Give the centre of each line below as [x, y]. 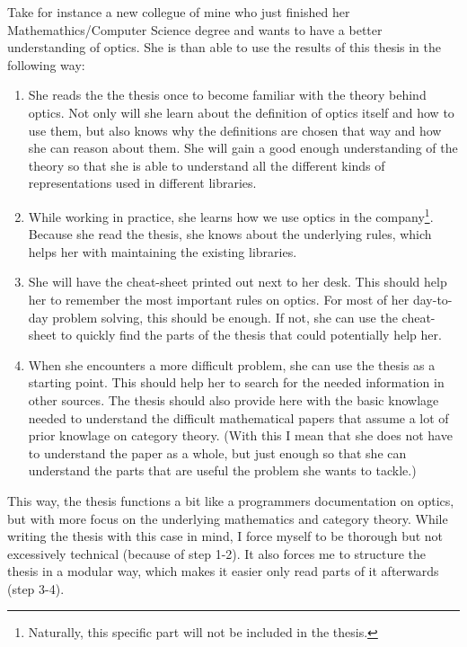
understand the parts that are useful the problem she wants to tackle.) [222, 470]
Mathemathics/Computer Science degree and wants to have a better [195, 29]
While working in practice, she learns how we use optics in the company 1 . [231, 215]
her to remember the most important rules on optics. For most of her [219, 299]
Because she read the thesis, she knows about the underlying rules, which [230, 234]
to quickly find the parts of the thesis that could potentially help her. [251, 335]
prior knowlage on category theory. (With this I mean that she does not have [240, 435]
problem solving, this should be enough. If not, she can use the [225, 317]
